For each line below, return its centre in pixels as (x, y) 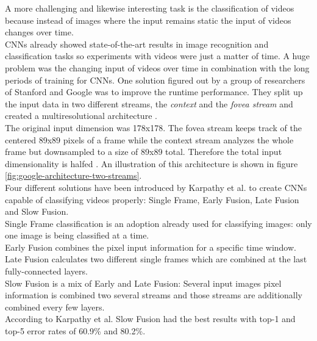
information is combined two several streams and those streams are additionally (154, 295)
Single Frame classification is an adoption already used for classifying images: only (158, 223)
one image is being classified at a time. (77, 235)
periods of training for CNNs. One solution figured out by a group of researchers (155, 80)
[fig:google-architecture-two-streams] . (73, 175)
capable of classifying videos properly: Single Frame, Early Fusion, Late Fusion (152, 199)
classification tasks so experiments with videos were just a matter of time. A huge (157, 56)
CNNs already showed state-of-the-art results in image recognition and (137, 44)
